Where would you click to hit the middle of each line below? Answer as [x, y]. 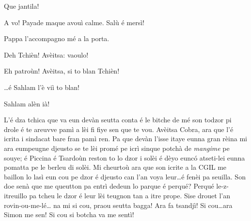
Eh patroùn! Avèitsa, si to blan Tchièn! [62, 71]
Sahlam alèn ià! [27, 103]
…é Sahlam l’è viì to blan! [42, 87]
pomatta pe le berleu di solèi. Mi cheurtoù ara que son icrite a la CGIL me [115, 167]
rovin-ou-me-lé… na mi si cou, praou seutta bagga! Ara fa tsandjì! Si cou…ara [118, 205]
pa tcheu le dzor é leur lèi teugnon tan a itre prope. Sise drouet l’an [130, 195]
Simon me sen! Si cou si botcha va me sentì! [69, 214]
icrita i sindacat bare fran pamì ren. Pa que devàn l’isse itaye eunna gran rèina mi [125, 139]
